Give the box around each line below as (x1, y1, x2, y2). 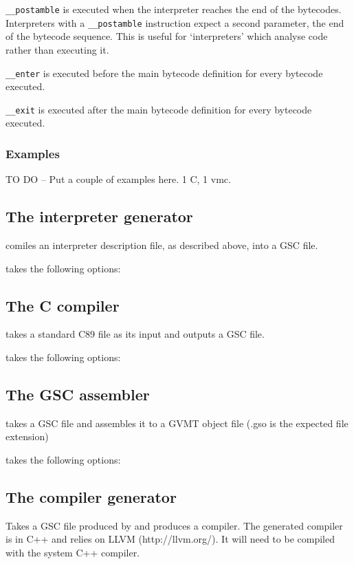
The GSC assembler (5, 383, 150, 404)
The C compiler (5, 294, 120, 316)
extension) (5, 429, 49, 444)
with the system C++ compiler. (5, 545, 140, 559)
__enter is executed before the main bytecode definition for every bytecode (5, 65, 323, 80)
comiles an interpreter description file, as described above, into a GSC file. (5, 238, 318, 252)
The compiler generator (5, 486, 177, 507)
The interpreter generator (5, 206, 193, 227)
